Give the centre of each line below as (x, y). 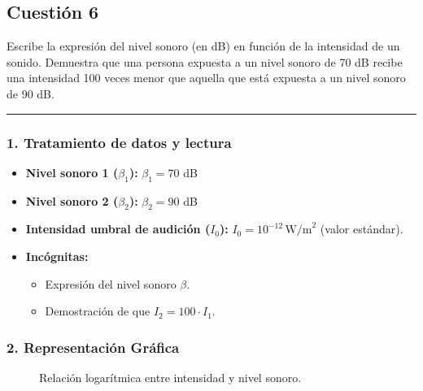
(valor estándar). (362, 229)
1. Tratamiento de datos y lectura (119, 142)
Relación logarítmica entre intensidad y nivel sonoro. (170, 377)
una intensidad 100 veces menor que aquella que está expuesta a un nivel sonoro (206, 78)
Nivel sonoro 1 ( (72, 172)
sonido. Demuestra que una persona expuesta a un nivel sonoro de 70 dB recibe (205, 61)
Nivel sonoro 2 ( (72, 200)
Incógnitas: (57, 256)
